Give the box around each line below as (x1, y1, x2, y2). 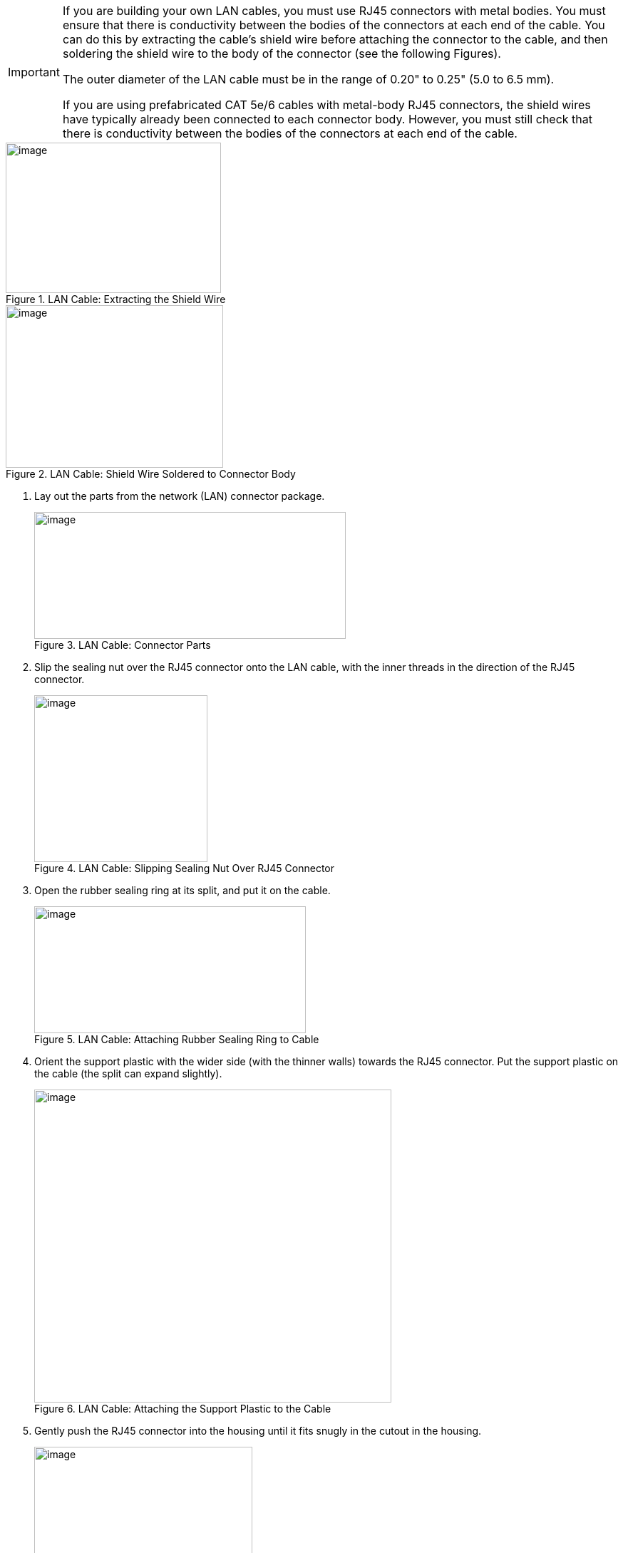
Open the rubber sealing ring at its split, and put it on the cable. (34, 884, 331, 896)
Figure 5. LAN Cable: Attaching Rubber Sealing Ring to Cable (34, 1033, 319, 1045)
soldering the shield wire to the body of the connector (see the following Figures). (62, 46, 501, 61)
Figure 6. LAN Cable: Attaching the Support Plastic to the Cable (34, 1403, 331, 1415)
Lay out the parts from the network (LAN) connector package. (34, 490, 325, 502)
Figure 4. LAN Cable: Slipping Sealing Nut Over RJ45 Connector (34, 862, 334, 874)
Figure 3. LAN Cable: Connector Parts (34, 639, 211, 651)
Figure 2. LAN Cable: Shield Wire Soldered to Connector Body (6, 468, 296, 480)
